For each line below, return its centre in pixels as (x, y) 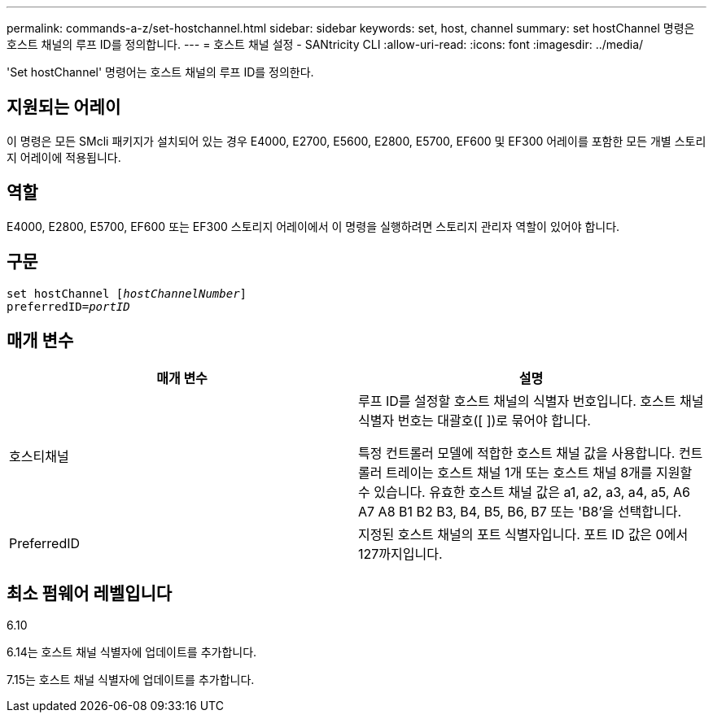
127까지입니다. (400, 554)
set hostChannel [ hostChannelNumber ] (127, 293)
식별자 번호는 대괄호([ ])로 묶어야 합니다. (475, 421)
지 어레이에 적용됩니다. (64, 157)
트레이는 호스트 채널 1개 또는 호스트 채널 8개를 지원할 (539, 473)
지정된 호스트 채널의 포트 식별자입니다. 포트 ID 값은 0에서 (523, 535)
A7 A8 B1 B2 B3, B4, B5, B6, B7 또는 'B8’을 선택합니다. (520, 512)
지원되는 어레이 (64, 107)
